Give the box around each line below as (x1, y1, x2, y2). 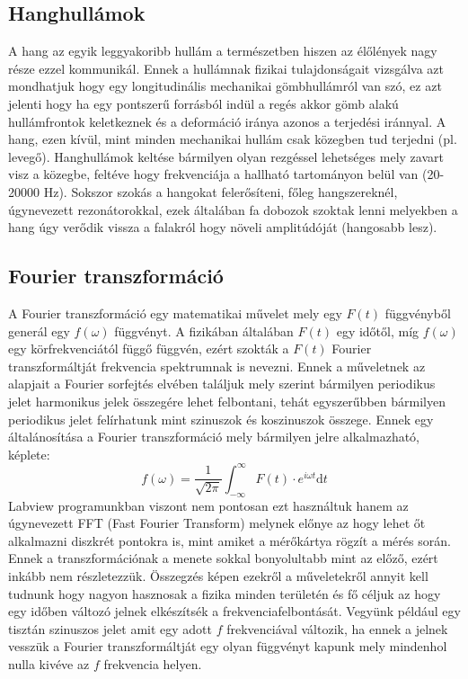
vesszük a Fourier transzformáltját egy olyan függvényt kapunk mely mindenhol (8, 637, 447, 656)
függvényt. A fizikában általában (114, 321, 294, 340)
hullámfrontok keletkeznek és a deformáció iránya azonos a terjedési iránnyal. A (8, 112, 446, 130)
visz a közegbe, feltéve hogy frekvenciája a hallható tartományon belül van (8, 165, 419, 183)
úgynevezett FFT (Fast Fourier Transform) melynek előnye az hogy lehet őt (8, 514, 426, 532)
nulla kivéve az (8, 654, 90, 673)
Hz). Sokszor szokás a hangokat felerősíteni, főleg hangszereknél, (43, 182, 398, 201)
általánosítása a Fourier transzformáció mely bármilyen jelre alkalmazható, (8, 427, 420, 446)
